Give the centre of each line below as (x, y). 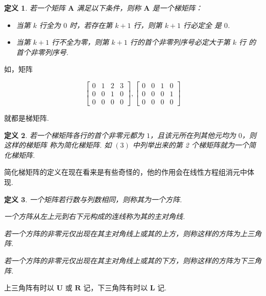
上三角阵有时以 (29, 288)
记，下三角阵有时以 (116, 288)
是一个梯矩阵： (177, 8)
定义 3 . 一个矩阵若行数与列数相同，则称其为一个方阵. (93, 199)
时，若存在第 (91, 25)
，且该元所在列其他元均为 (193, 135)
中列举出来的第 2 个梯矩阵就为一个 (191, 145)
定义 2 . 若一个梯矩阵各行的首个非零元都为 (74, 135)
